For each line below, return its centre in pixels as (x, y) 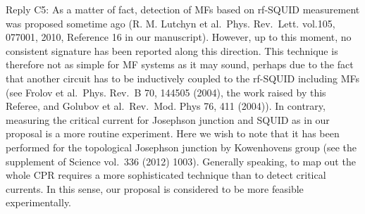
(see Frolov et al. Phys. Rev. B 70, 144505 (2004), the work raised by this (166, 92)
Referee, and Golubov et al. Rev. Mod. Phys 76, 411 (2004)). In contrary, (166, 106)
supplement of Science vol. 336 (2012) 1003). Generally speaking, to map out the (181, 161)
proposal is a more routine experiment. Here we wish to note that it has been (173, 133)
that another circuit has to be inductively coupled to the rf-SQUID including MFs (182, 78)
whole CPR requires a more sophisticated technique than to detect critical (166, 175)
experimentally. (39, 202)
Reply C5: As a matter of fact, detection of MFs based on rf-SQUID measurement (183, 9)
